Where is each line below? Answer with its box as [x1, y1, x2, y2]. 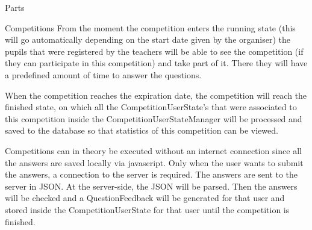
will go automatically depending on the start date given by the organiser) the [5, 33, 290, 46]
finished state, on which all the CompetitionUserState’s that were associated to [5, 101, 297, 113]
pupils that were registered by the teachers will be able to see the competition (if [5, 45, 304, 57]
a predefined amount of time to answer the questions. [5, 68, 202, 81]
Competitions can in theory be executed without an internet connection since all [5, 144, 302, 157]
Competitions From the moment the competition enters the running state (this [5, 21, 296, 34]
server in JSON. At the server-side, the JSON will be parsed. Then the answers [5, 179, 298, 192]
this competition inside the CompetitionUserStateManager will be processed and [5, 112, 302, 125]
